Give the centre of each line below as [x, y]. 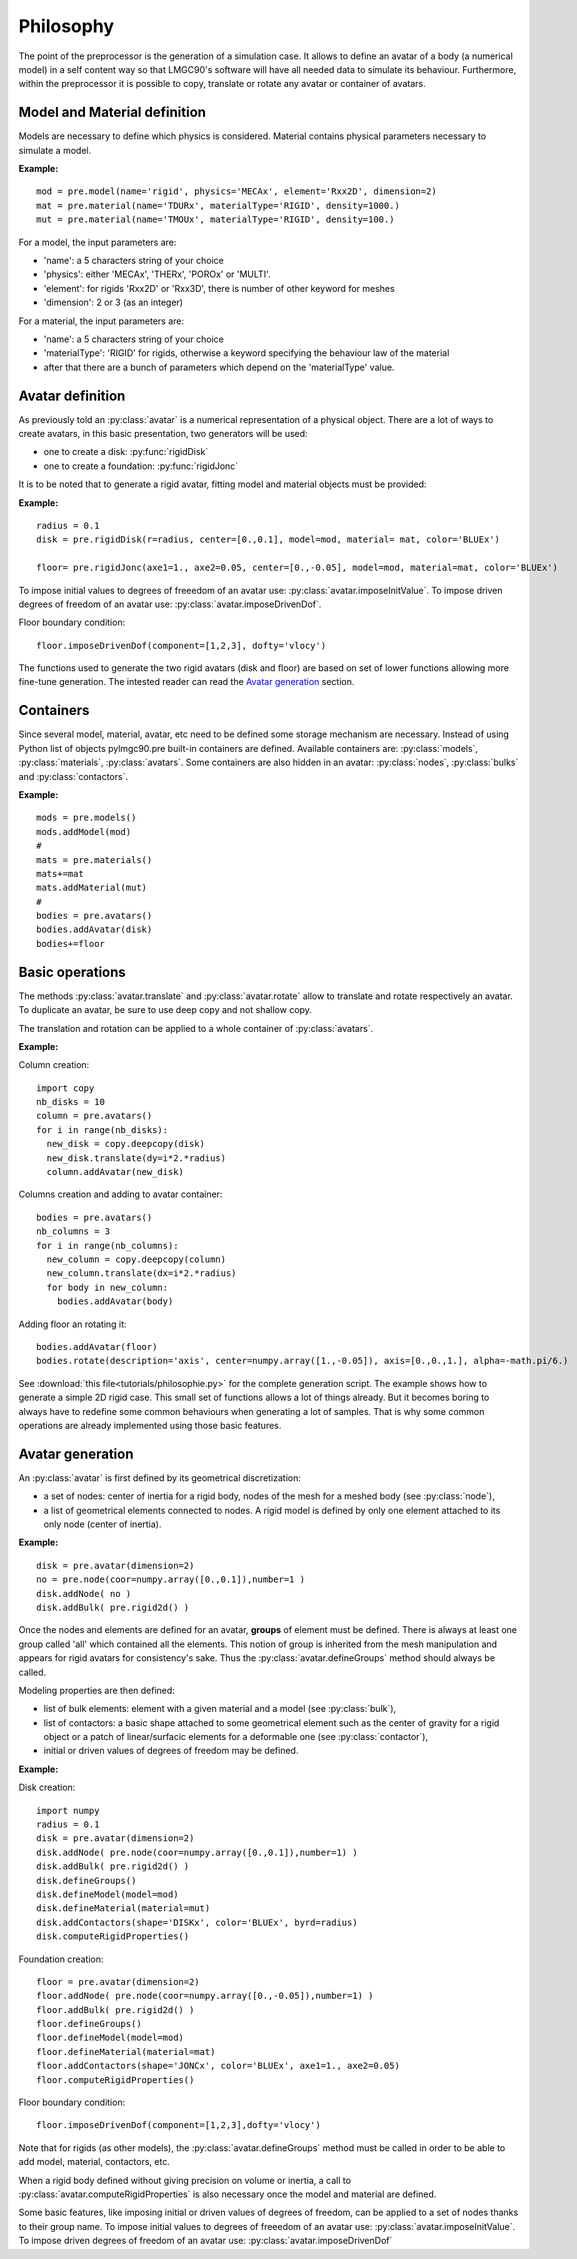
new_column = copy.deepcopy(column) [136, 1259]
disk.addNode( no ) [84, 1593]
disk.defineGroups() [86, 1880]
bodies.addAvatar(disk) [94, 929]
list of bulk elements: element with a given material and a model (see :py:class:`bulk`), [220, 1709]
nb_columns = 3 [73, 1231]
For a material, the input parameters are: [101, 321]
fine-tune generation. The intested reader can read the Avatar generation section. [186, 682]
